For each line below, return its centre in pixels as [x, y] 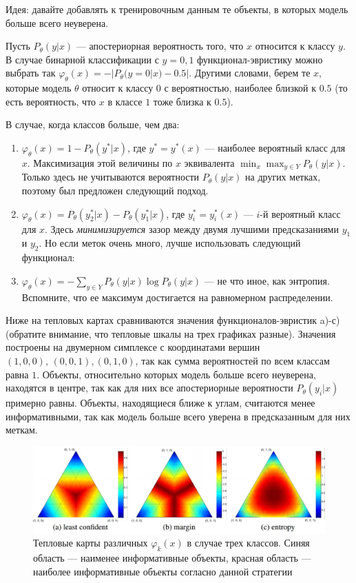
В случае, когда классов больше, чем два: [93, 124]
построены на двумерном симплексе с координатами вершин [133, 347]
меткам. [22, 430]
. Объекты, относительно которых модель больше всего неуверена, [176, 374]
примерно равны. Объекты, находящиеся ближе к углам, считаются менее [160, 403]
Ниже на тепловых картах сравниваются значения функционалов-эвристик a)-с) [173, 320]
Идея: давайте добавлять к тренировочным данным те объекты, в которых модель [177, 9]
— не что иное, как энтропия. [267, 280]
